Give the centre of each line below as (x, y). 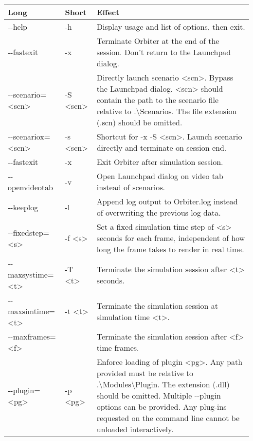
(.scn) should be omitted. (139, 122)
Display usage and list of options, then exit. (171, 27)
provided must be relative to (145, 373)
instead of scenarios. (131, 187)
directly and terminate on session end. (162, 148)
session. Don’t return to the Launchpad (164, 52)
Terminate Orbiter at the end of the (158, 41)
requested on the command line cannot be (168, 418)
